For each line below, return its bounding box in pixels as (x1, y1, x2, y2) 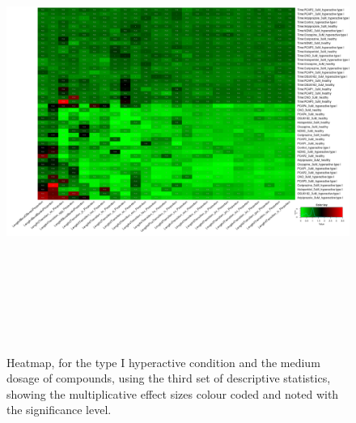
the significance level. (6, 401, 112, 418)
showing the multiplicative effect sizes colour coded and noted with (6, 385, 339, 402)
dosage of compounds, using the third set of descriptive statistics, (6, 370, 331, 387)
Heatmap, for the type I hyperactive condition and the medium (6, 353, 320, 370)
